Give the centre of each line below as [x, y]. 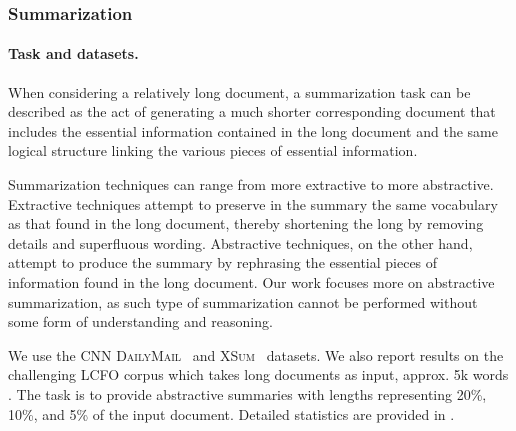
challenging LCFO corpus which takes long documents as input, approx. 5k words [258, 374]
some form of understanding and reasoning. [140, 321]
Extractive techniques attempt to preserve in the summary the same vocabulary [253, 203]
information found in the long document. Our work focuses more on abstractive [251, 281]
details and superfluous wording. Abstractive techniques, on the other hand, [240, 242]
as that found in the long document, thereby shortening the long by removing [246, 223]
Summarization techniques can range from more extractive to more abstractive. [251, 184]
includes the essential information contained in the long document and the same [253, 130]
